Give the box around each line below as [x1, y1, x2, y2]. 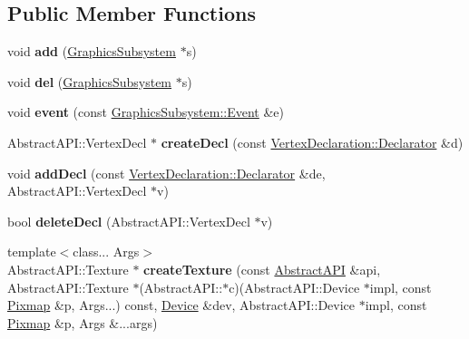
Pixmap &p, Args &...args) [7, 313, 158, 332]
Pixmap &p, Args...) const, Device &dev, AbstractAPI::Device [7, 295, 356, 315]
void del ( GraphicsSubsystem [7, 72, 172, 91]
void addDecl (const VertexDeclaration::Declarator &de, [7, 163, 326, 182]
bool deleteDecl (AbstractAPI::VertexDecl [7, 211, 250, 230]
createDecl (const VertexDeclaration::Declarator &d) [161, 132, 464, 151]
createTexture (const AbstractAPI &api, [143, 259, 381, 278]
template [7, 242, 56, 261]
